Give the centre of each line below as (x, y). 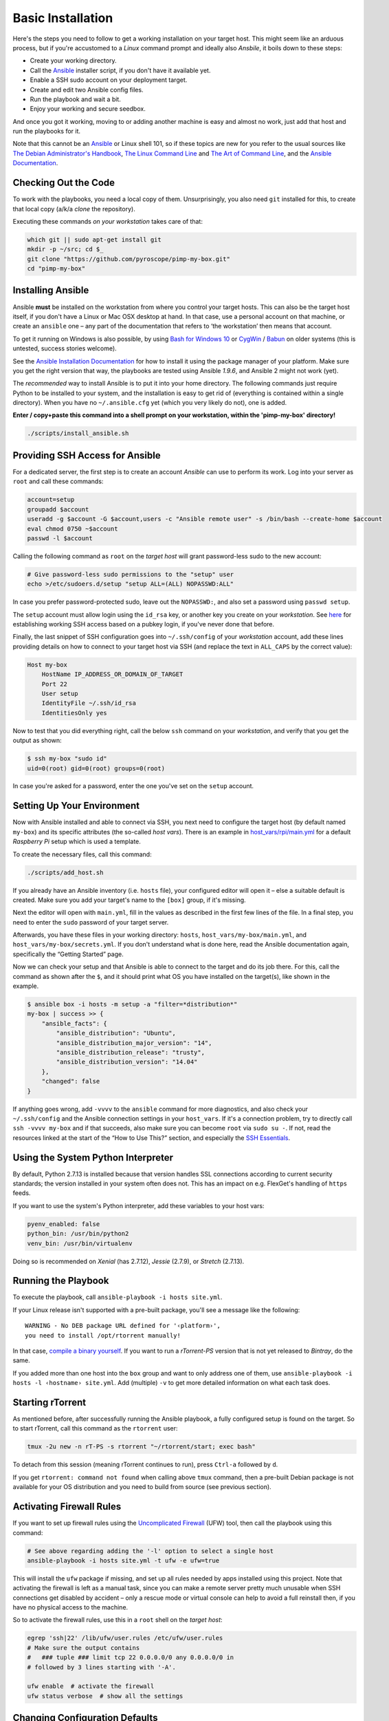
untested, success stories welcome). (65, 348)
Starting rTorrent (49, 1402)
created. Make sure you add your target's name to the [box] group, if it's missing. (130, 900)
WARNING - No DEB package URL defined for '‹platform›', (123, 1326)
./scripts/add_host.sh (65, 872)
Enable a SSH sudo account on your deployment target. (109, 80)
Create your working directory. (73, 61)
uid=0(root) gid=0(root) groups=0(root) (96, 768)
